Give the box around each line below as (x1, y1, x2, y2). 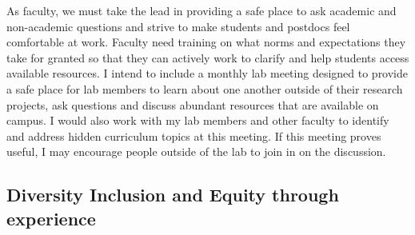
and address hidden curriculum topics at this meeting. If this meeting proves (6, 127, 381, 144)
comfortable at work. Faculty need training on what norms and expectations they (6, 34, 406, 50)
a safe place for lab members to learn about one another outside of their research (6, 80, 403, 97)
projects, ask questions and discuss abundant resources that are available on (6, 96, 379, 113)
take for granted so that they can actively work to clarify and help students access (6, 49, 409, 66)
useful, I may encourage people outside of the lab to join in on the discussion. (6, 143, 386, 160)
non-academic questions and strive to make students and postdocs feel (6, 18, 350, 34)
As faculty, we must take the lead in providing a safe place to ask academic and (6, 2, 397, 18)
